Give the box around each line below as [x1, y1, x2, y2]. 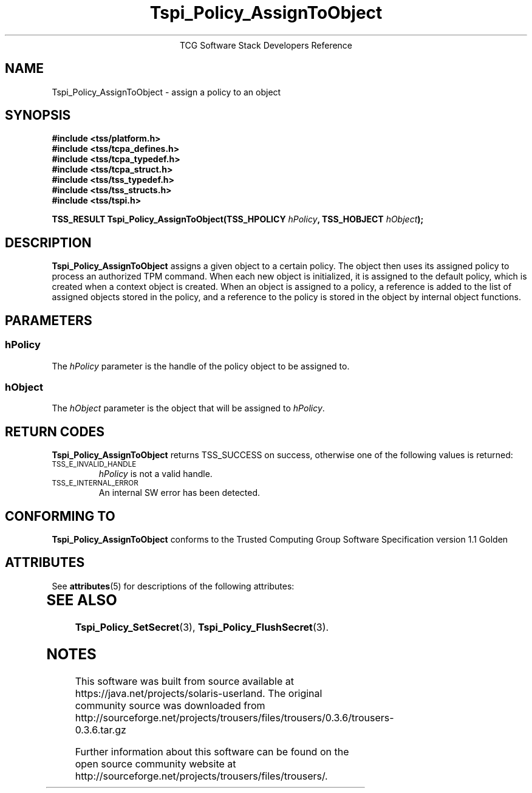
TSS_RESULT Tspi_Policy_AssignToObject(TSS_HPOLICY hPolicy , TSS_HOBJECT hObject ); [52, 214, 424, 225]
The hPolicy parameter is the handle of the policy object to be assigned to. [52, 360, 350, 371]
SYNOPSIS [5, 108, 71, 123]
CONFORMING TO [5, 508, 115, 524]
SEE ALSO [46, 591, 117, 609]
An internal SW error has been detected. [98, 487, 261, 498]
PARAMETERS [5, 312, 92, 328]
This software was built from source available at [75, 675, 294, 687]
